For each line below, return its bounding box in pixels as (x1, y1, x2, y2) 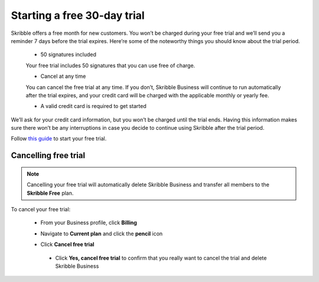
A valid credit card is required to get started (40, 103, 147, 110)
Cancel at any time (40, 73, 86, 80)
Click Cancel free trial (40, 241, 95, 248)
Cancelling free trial (11, 150, 86, 160)
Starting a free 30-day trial (11, 9, 145, 22)
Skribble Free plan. (27, 189, 74, 196)
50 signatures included (40, 51, 97, 58)
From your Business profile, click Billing (40, 219, 137, 227)
